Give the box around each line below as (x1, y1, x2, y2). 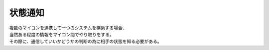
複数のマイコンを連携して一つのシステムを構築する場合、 (9, 25, 127, 31)
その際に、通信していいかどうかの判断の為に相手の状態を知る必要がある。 (9, 39, 162, 45)
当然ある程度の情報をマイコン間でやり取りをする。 (9, 31, 114, 37)
